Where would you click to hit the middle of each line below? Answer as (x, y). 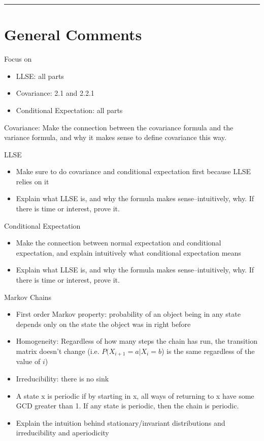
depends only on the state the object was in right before (103, 324)
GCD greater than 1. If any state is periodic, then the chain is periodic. (127, 406)
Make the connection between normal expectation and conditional (119, 243)
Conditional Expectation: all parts (69, 110)
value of (28, 361)
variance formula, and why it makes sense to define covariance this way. (115, 137)
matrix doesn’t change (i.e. (58, 351)
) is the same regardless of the (208, 351)
